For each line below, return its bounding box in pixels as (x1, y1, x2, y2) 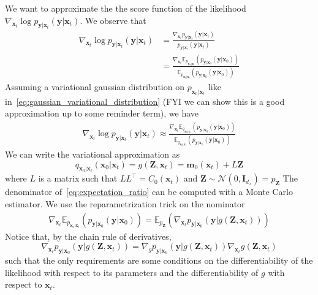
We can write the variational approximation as (5, 148, 180, 161)
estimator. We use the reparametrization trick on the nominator (5, 197, 245, 210)
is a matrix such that (38, 172, 118, 185)
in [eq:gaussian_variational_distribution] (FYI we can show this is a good (5, 94, 285, 107)
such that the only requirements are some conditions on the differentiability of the (5, 254, 313, 267)
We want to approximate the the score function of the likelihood (5, 2, 246, 14)
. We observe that (80, 13, 146, 26)
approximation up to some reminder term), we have (5, 107, 199, 120)
